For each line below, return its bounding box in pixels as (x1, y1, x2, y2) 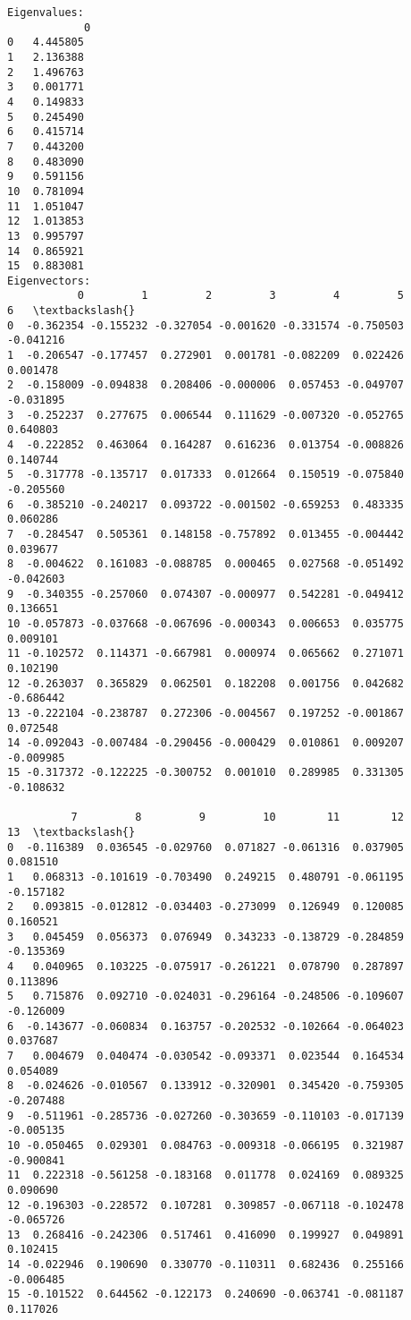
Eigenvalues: (7, 6, 84, 19)
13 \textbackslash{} (7, 826, 136, 839)
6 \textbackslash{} (7, 304, 136, 318)
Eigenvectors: (7, 274, 91, 287)
